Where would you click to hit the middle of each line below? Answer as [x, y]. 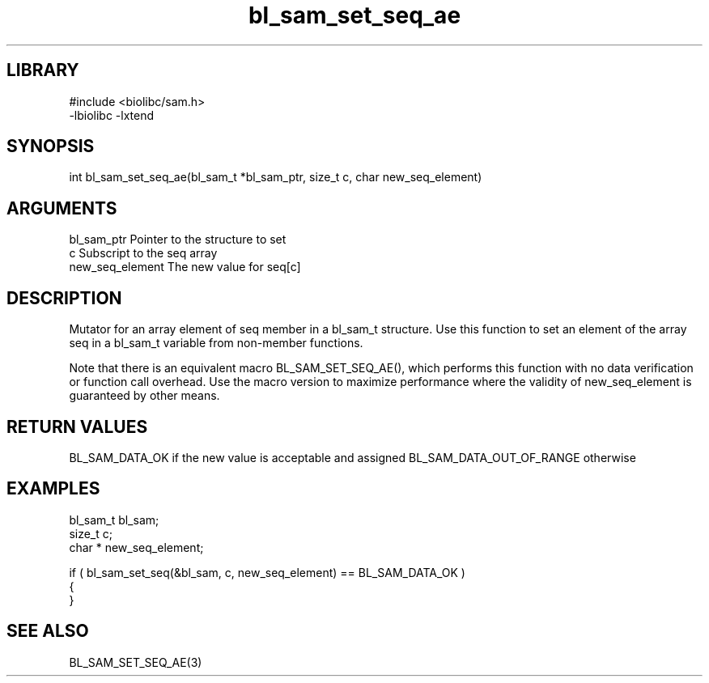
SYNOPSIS [51, 146]
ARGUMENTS [62, 208]
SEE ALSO [48, 631]
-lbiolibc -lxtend [112, 115]
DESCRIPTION [64, 298]
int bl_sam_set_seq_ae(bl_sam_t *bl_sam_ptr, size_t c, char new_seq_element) [276, 177]
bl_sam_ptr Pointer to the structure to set [178, 240]
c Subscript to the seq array [143, 253]
